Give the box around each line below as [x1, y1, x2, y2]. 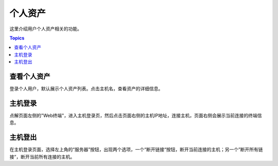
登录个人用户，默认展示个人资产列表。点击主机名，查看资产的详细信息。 [9, 86, 163, 92]
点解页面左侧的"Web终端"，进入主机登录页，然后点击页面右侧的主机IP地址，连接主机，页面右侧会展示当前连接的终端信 [9, 112, 262, 118]
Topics [9, 35, 25, 41]
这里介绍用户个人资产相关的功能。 [9, 26, 82, 32]
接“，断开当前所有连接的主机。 [9, 154, 75, 160]
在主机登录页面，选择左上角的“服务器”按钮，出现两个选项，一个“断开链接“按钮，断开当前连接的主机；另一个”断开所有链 [9, 147, 263, 153]
